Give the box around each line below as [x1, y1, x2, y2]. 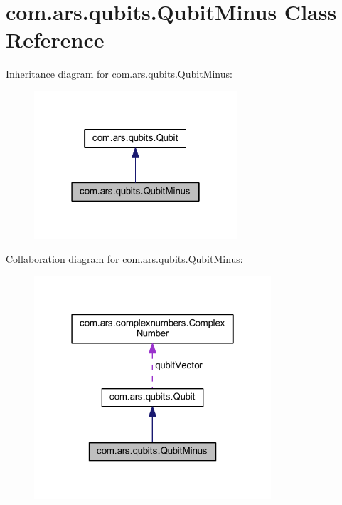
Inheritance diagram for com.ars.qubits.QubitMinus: [6, 66, 233, 81]
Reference [6, 25, 105, 54]
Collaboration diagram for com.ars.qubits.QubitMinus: [6, 251, 243, 266]
